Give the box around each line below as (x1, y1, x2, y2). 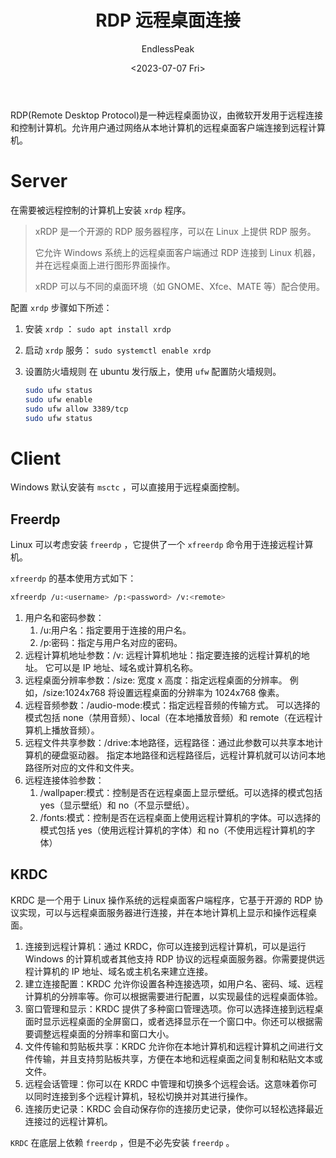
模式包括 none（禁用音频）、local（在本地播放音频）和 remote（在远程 (24, 712, 315, 723)
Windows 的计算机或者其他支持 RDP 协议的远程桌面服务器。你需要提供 (24, 952, 317, 965)
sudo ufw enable (24, 394, 93, 405)
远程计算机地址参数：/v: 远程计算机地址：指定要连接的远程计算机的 (24, 649, 302, 661)
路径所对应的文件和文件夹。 (24, 762, 140, 773)
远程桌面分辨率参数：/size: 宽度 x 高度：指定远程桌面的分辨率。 (24, 674, 288, 686)
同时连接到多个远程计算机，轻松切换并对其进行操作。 (33, 1090, 253, 1102)
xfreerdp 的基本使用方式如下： (10, 572, 137, 585)
